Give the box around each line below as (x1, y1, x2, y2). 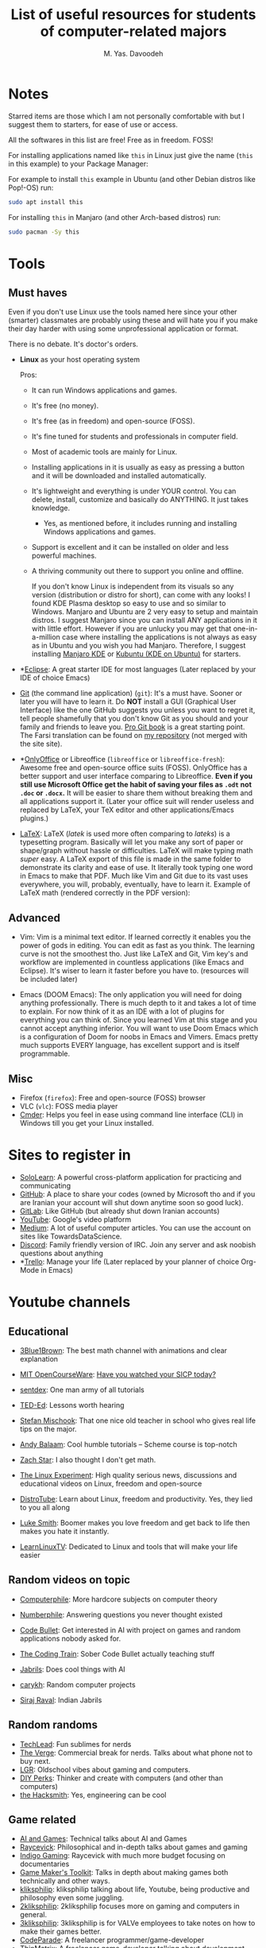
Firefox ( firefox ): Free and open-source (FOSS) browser (19, 1093, 206, 1103)
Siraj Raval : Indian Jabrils (19, 1695, 102, 1705)
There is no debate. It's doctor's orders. (8, 339, 139, 349)
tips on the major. (19, 1424, 77, 1433)
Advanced (8, 911, 61, 925)
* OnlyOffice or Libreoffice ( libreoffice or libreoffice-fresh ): (19, 755, 225, 764)
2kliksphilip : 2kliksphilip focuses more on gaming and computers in (19, 1901, 240, 1911)
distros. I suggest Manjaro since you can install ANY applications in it (31, 616, 258, 625)
